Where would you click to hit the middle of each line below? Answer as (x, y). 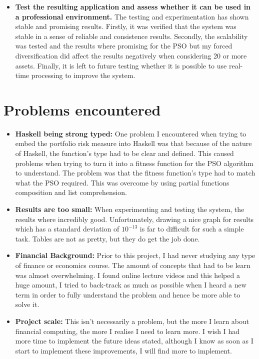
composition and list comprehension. (71, 192)
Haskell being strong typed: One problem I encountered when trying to (131, 133)
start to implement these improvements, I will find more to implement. (123, 350)
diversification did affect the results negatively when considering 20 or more (131, 55)
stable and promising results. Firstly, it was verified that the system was (126, 26)
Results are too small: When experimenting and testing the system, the (130, 209)
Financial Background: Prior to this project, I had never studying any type (135, 255)
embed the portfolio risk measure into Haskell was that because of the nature (133, 143)
